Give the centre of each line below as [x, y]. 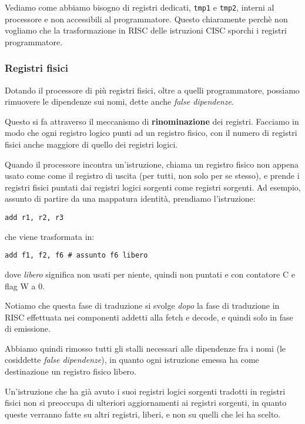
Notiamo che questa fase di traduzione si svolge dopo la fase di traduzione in [142, 306]
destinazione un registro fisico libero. [71, 371]
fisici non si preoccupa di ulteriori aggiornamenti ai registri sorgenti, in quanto [146, 403]
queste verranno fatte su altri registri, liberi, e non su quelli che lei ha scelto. [143, 414]
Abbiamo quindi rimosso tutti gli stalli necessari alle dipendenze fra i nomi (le [145, 348]
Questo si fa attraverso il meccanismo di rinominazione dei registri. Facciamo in [152, 121]
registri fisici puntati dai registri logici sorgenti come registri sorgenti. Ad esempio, [153, 187]
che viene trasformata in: [50, 236]
